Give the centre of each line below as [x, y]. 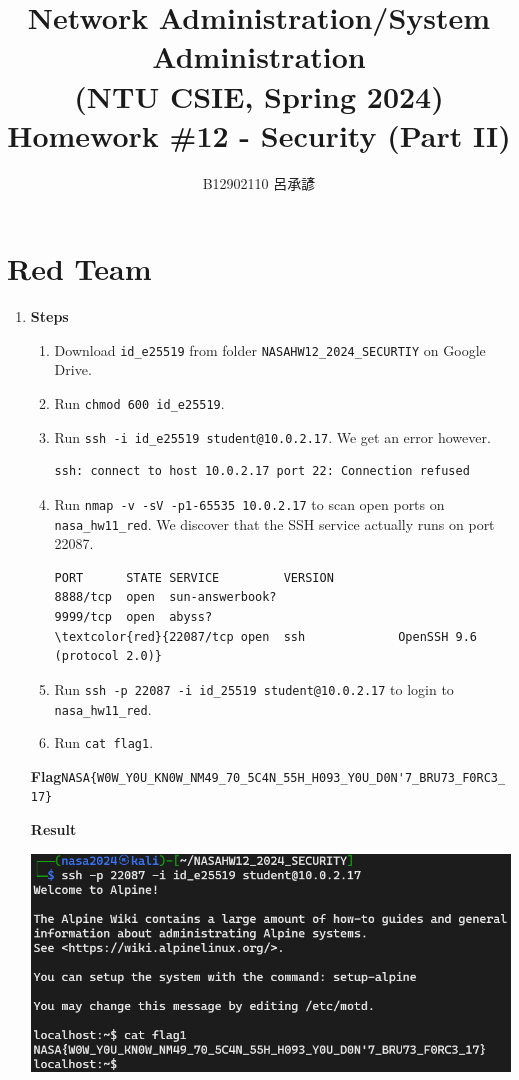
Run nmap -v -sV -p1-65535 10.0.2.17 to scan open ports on [249, 503]
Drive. [73, 369]
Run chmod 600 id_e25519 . [139, 403]
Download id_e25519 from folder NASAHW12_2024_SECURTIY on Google [270, 349]
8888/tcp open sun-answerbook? [165, 597]
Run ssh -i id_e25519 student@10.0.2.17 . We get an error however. [272, 436]
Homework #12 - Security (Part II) [259, 134]
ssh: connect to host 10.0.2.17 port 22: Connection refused [262, 471]
